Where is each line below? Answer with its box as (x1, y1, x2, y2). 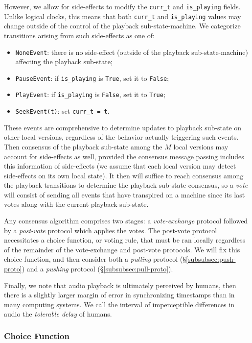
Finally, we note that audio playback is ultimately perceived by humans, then (4, 280, 236, 290)
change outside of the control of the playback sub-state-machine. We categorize (4, 21, 241, 31)
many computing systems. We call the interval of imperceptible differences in (4, 299, 234, 309)
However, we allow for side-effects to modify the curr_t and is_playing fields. (4, 1, 241, 11)
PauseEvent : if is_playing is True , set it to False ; (15, 73, 169, 83)
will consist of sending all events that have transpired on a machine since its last (4, 189, 245, 199)
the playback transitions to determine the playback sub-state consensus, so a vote (4, 180, 248, 190)
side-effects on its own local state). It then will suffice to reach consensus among (4, 170, 244, 180)
